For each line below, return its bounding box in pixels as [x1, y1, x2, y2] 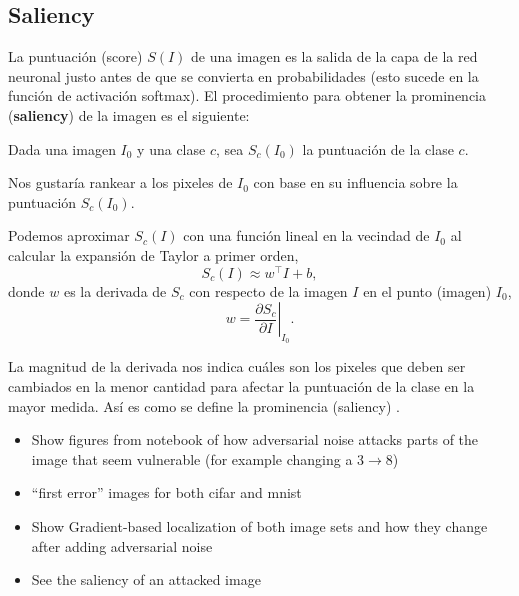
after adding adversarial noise [31, 535, 213, 556]
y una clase [137, 138, 206, 159]
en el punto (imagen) [363, 280, 492, 301]
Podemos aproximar [8, 225, 130, 246]
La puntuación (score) [8, 46, 143, 67]
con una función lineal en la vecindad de [183, 225, 430, 246]
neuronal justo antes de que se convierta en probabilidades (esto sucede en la [8, 65, 479, 86]
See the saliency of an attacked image [31, 569, 261, 590]
